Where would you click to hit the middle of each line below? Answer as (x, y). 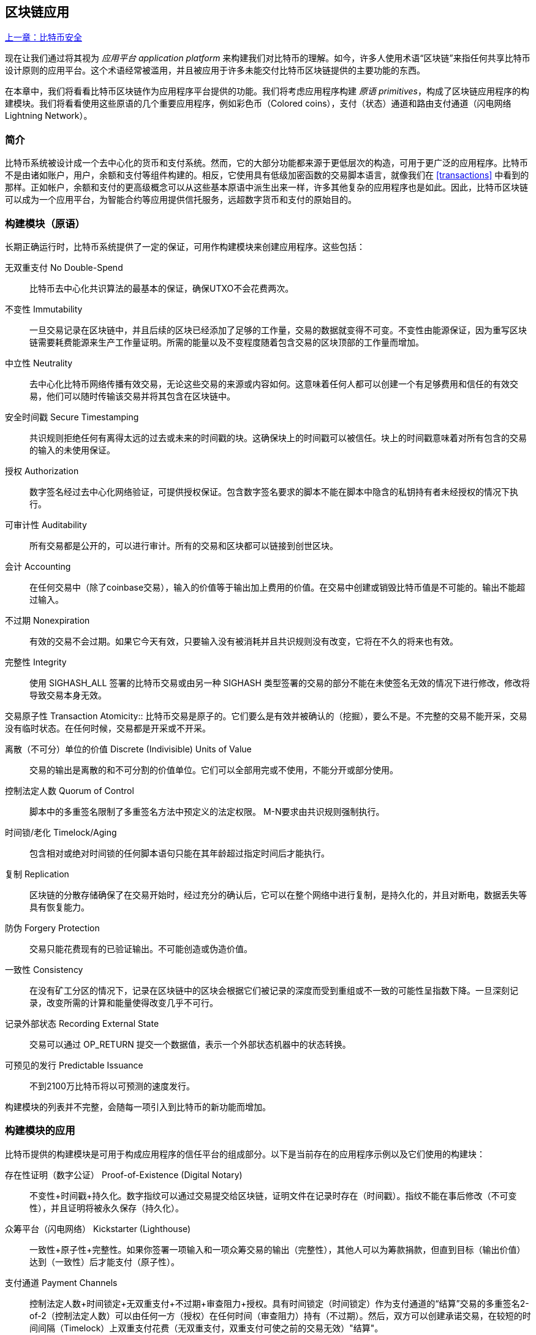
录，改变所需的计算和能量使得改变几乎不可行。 (124, 1002)
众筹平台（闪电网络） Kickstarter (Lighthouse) (98, 1228)
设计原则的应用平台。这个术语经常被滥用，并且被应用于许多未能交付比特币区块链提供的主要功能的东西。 (215, 70)
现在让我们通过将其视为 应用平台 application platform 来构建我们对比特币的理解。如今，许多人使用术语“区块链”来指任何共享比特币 (268, 58)
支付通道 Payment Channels (61, 1282)
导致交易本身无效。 (68, 695)
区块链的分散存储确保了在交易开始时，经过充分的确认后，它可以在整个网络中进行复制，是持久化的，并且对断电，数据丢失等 (278, 894)
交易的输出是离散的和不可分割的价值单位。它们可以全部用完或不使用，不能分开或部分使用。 (214, 770)
